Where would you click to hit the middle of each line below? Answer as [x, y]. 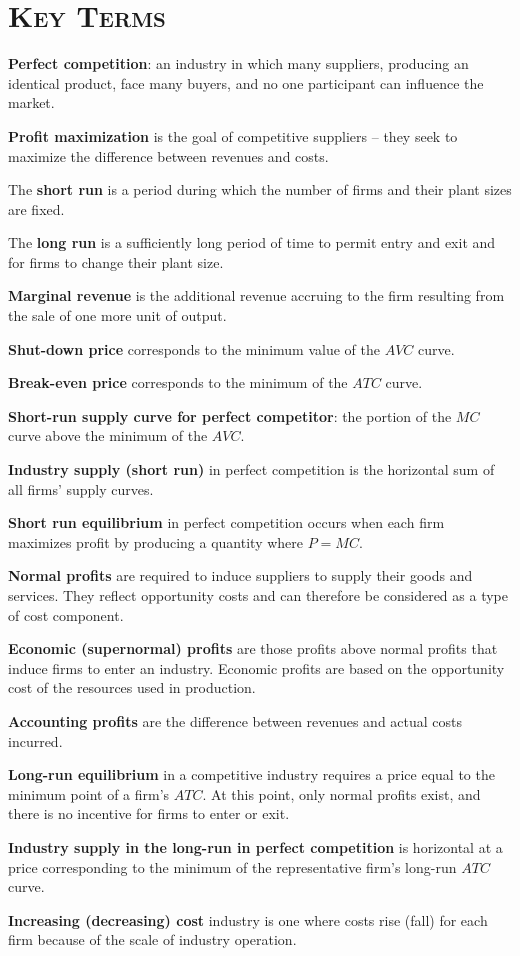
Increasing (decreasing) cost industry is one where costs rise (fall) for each [248, 919]
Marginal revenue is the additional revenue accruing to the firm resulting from [256, 295]
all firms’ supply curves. [81, 488]
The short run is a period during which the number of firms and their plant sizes [260, 189]
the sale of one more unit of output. [117, 315]
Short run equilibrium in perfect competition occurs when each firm [226, 522]
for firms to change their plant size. [116, 261]
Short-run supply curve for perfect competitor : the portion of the [230, 415]
